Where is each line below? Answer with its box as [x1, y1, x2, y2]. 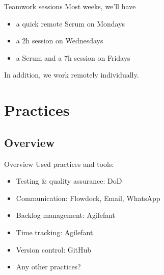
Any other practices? [16, 261, 81, 272]
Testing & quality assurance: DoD [16, 176, 122, 186]
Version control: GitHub [16, 244, 92, 255]
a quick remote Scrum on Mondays [16, 18, 125, 29]
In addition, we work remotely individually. [4, 69, 139, 80]
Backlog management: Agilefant [16, 210, 116, 220]
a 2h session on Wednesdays [16, 35, 103, 46]
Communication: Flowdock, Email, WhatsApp [16, 192, 160, 203]
